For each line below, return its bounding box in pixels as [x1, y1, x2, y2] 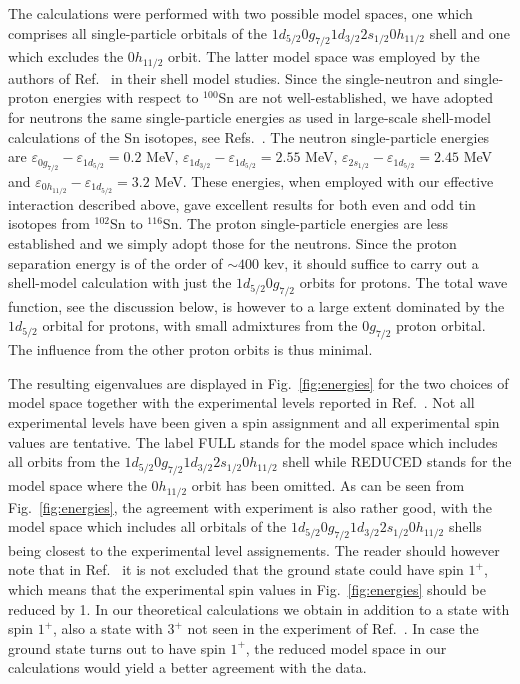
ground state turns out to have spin [8, 637, 226, 658]
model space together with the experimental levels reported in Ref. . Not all [8, 392, 475, 413]
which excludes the [8, 46, 124, 67]
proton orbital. [396, 315, 486, 336]
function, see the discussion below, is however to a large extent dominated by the [8, 295, 505, 316]
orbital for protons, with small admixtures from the [42, 315, 358, 336]
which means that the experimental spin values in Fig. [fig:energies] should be [8, 579, 486, 600]
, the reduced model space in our [245, 637, 447, 658]
